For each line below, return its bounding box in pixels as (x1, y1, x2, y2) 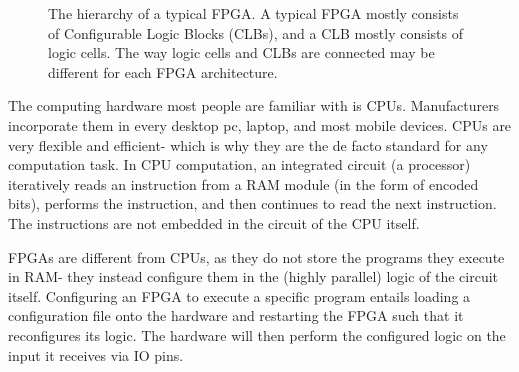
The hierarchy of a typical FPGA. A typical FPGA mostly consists (48, 3, 459, 23)
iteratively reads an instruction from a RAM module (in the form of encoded (8, 173, 479, 194)
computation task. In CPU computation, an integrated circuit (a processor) (8, 154, 471, 175)
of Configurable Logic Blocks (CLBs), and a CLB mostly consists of (48, 22, 464, 43)
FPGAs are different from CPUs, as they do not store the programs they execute (8, 246, 505, 267)
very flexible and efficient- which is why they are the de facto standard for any (8, 134, 488, 155)
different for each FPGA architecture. (48, 61, 278, 82)
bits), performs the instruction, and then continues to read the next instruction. (8, 193, 497, 214)
